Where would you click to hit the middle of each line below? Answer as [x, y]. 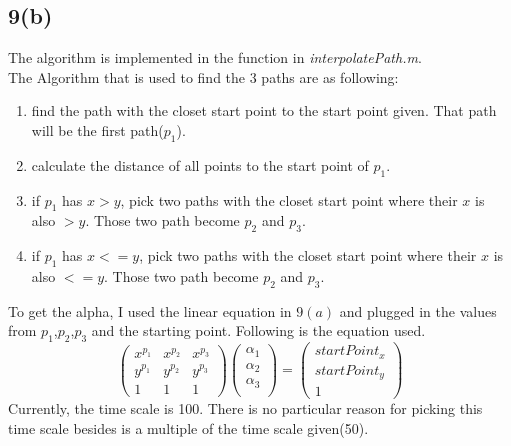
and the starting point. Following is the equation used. [258, 330]
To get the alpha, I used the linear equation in [150, 310]
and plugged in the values [418, 310]
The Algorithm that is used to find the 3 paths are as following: [203, 76]
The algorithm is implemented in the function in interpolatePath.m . [215, 57]
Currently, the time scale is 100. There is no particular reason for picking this [245, 408]
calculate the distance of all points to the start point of [200, 164]
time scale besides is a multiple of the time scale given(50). [188, 427]
